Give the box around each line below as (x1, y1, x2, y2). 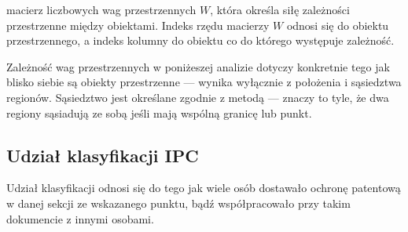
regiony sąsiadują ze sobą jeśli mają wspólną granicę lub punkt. (6, 104, 312, 121)
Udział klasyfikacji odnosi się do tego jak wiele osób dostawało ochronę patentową (6, 179, 401, 196)
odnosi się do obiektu (286, 16, 389, 33)
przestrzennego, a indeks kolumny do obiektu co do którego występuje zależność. (6, 32, 395, 49)
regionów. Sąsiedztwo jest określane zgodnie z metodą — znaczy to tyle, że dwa (6, 89, 389, 105)
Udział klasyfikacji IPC (6, 143, 199, 167)
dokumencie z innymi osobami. (6, 210, 154, 227)
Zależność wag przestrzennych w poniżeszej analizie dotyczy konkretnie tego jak (6, 58, 390, 74)
